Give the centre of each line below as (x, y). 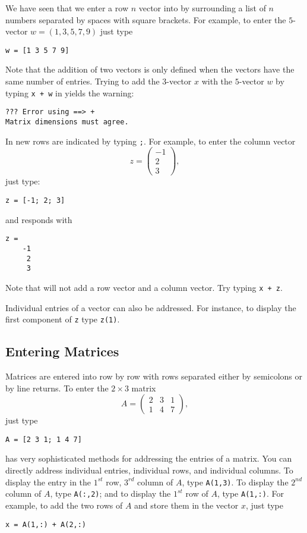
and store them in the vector (186, 505)
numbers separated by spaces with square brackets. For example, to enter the (146, 19)
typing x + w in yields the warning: (70, 93)
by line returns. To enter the (57, 388)
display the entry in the (48, 482)
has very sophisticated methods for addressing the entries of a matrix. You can (149, 458)
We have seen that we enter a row (67, 8)
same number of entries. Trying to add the (83, 81)
